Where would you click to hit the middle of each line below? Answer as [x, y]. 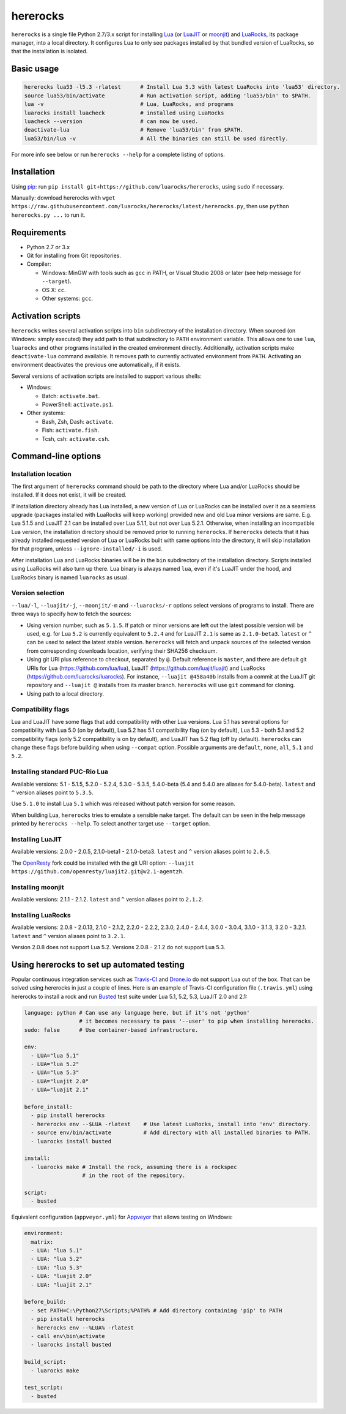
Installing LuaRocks [41, 915]
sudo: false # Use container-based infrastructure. [111, 1030]
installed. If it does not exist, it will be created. [69, 495]
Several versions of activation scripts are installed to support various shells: [106, 376]
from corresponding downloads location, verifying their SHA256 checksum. [122, 651]
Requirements [39, 232]
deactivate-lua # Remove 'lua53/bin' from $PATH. [134, 130]
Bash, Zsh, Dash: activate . [78, 421]
